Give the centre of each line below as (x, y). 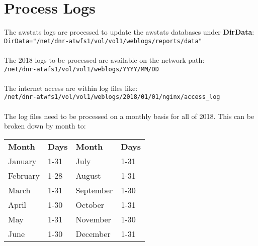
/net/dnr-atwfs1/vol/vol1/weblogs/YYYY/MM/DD (81, 69)
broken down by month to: (45, 126)
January (22, 161)
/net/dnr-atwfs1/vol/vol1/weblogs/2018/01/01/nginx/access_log (112, 97)
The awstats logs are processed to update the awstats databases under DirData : (129, 32)
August (88, 175)
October (90, 204)
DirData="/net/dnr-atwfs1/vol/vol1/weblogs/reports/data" (103, 41)
